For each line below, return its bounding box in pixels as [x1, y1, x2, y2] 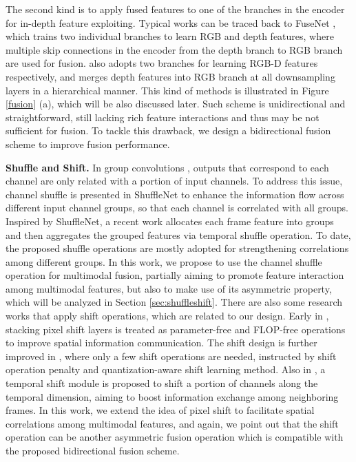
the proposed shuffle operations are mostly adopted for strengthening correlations [6, 241, 349, 255]
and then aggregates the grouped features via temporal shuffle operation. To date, [6, 227, 351, 242]
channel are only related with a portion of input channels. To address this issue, [6, 174, 343, 188]
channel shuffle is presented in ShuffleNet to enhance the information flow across [6, 187, 344, 201]
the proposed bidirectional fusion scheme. [6, 443, 180, 457]
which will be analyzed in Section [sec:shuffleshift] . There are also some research [6, 295, 343, 309]
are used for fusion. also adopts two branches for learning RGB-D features [6, 56, 318, 70]
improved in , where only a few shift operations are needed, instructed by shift [6, 348, 337, 363]
